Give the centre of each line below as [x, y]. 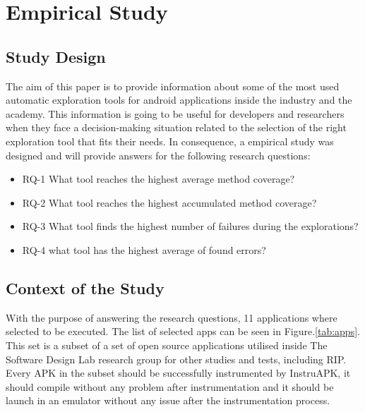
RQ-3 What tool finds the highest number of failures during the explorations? [190, 226]
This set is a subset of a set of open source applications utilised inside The [167, 345]
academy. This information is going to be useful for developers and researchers [175, 113]
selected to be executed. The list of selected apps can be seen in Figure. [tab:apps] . [183, 331]
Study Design [56, 56]
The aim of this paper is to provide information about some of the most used [173, 86]
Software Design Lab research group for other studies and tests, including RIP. [176, 359]
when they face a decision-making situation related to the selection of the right [176, 127]
